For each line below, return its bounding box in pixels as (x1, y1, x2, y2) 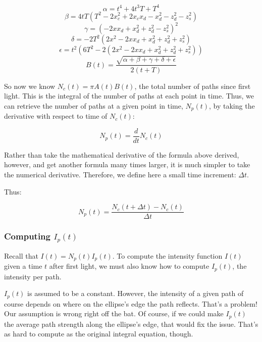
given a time (4, 261, 42, 271)
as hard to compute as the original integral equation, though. (4, 328, 193, 339)
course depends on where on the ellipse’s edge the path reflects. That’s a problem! (4, 298, 257, 309)
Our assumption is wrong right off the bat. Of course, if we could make (4, 308, 224, 319)
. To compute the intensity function (112, 250, 223, 261)
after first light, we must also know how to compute (49, 261, 209, 271)
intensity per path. (4, 271, 62, 281)
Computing (4, 230, 50, 242)
